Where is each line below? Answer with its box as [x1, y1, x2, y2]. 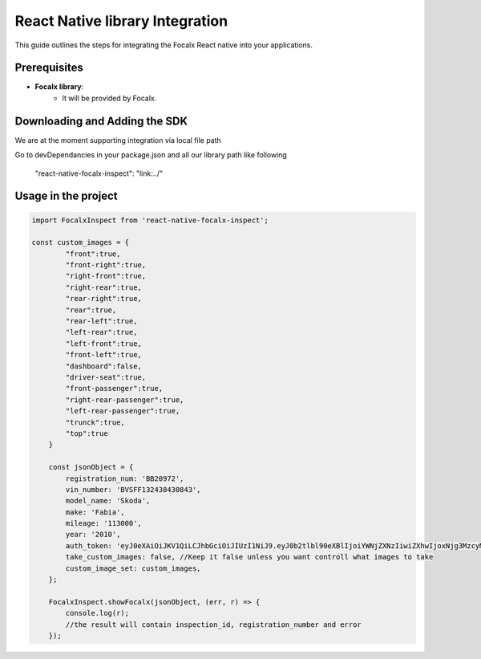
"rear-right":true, [65, 294, 142, 303]
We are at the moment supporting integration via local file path [14, 135, 222, 144]
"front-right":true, [65, 261, 147, 270]
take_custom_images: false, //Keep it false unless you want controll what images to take [65, 552, 434, 562]
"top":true [65, 429, 108, 437]
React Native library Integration [14, 12, 228, 30]
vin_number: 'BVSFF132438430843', [65, 485, 201, 494]
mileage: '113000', [65, 519, 142, 528]
